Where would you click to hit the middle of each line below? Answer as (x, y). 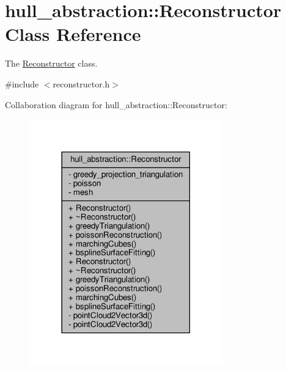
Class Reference (73, 34)
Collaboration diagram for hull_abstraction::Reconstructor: (116, 104)
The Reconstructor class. (51, 63)
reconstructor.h (81, 83)
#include (22, 83)
